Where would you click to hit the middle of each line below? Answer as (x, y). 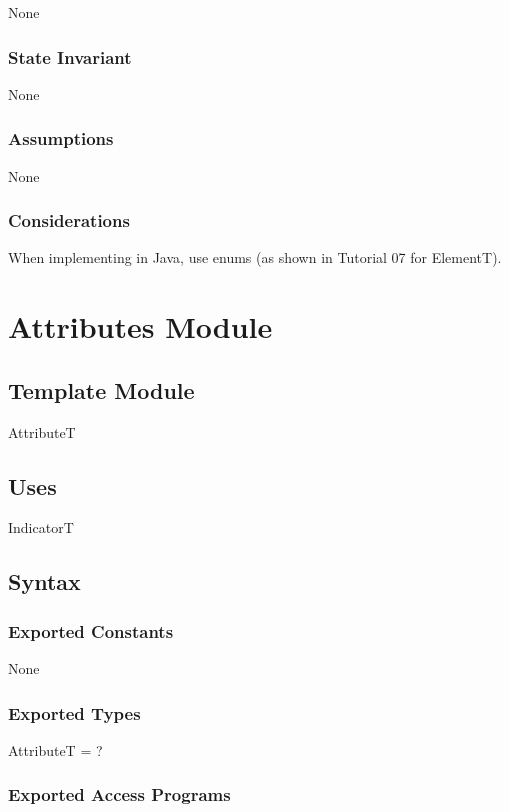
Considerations (69, 220)
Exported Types (74, 712)
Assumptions (61, 138)
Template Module (101, 389)
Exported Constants (91, 630)
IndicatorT (41, 527)
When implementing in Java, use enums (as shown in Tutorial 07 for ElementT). (255, 257)
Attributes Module (140, 326)
